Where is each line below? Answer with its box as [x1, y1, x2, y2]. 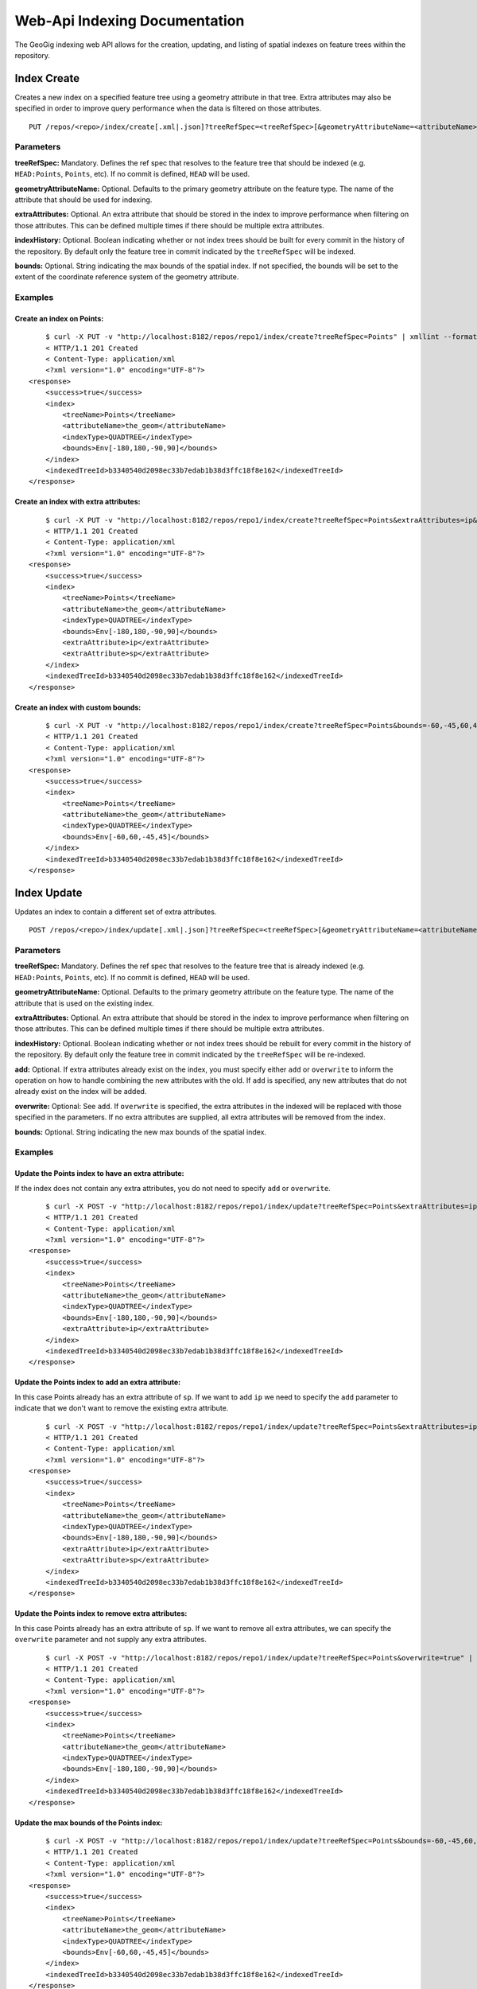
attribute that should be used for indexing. [14, 195, 153, 204]
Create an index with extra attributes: [14, 497, 141, 507]
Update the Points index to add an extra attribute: [14, 1377, 181, 1388]
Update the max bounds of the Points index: [14, 1818, 163, 1827]
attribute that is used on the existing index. [14, 998, 154, 1008]
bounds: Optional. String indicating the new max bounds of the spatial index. [14, 1127, 266, 1137]
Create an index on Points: [14, 313, 104, 323]
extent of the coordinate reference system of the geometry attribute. [14, 272, 239, 282]
